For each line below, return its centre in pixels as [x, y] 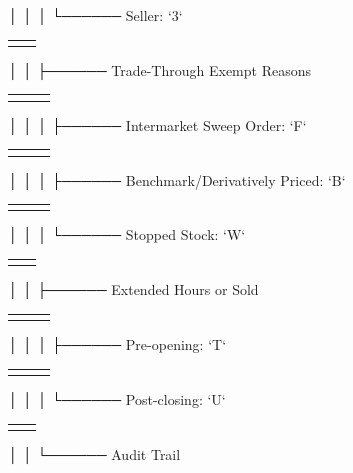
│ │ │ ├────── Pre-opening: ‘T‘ [117, 344]
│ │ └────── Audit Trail [94, 453]
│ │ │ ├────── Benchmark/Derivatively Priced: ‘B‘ [177, 179]
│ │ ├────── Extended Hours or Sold [133, 289]
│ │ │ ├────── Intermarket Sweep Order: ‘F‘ [157, 124]
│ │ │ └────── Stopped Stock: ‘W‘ [127, 234]
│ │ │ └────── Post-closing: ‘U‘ [117, 398]
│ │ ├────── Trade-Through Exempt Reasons [159, 69]
